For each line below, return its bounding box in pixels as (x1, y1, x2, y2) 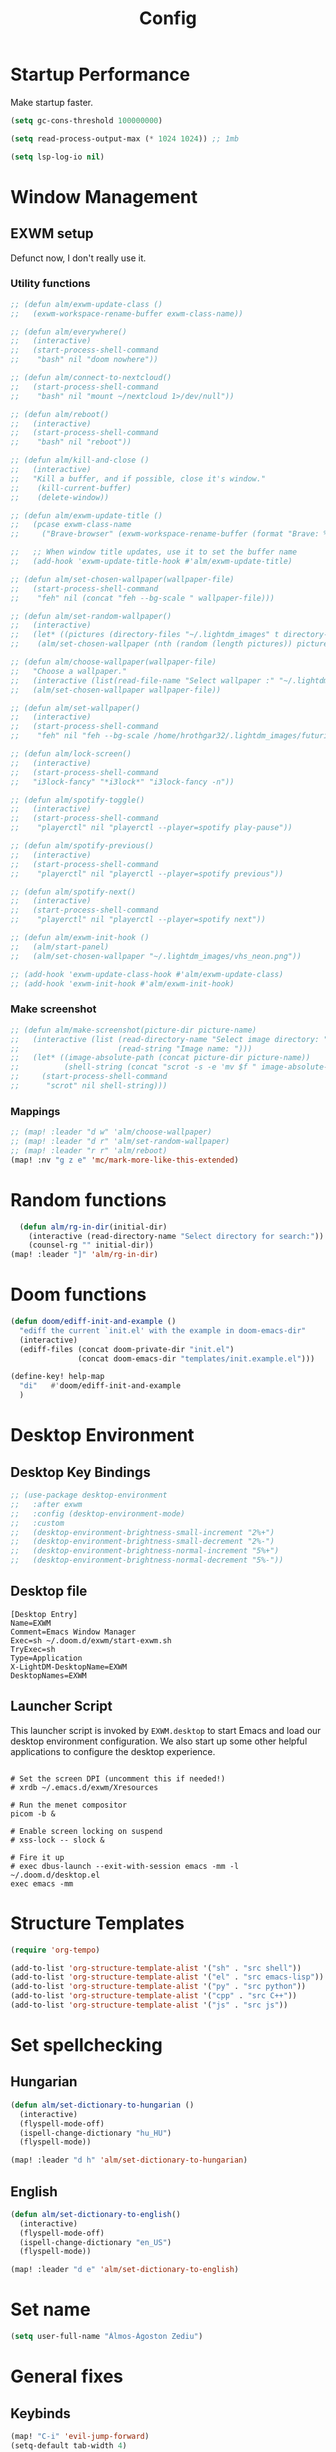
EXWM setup (10, 225, 94, 242)
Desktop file (10, 1583, 88, 1600)
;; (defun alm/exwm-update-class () (10, 299, 163, 309)
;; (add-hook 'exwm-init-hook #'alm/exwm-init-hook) (10, 978, 235, 989)
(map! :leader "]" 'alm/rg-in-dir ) (10, 1250, 159, 1260)
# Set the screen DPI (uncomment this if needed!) (10, 1773, 226, 1784)
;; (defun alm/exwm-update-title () (10, 510, 163, 521)
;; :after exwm (10, 1499, 83, 1509)
